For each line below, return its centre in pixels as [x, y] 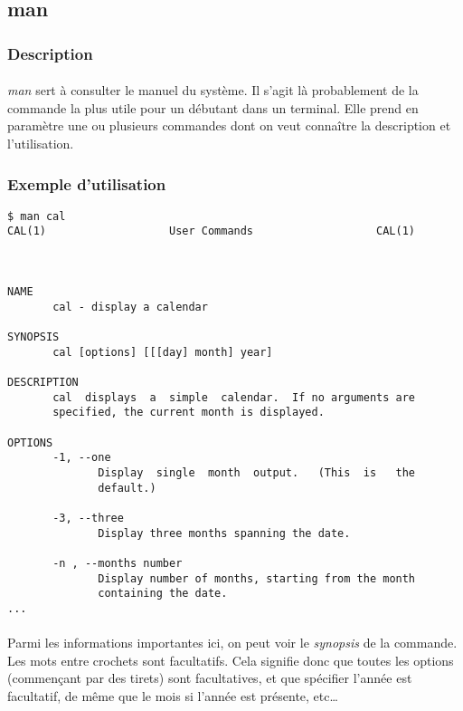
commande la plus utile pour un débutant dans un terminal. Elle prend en [213, 107]
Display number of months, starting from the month [257, 578]
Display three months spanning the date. [224, 533]
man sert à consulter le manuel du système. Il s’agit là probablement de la [213, 90]
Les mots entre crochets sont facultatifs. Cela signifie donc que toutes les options [231, 660]
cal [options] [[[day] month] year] [163, 352]
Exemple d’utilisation [87, 183]
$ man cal [37, 216]
